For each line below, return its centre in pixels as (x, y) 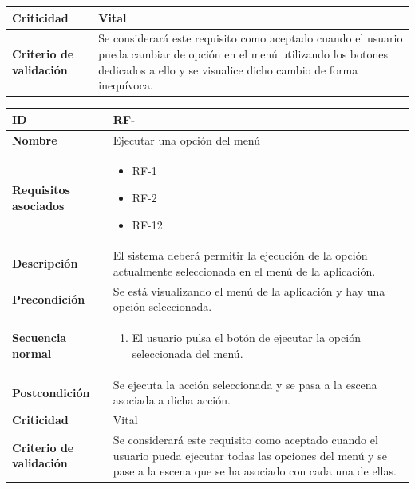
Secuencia (40, 338)
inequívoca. (126, 85)
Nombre (35, 139)
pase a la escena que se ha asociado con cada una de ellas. (255, 471)
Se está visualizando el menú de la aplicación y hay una (249, 290)
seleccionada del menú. (188, 353)
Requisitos (41, 190)
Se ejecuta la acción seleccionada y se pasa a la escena (245, 384)
